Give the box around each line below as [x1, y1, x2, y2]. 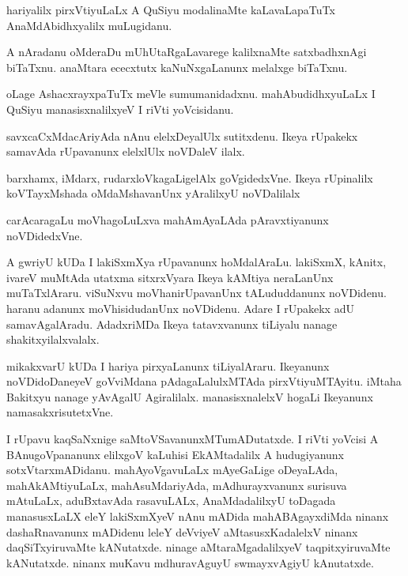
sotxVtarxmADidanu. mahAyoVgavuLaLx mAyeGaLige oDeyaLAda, [6, 461, 338, 478]
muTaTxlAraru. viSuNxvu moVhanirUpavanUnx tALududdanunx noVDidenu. [6, 284, 387, 301]
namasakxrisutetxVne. [6, 404, 114, 420]
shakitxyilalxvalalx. [6, 331, 100, 348]
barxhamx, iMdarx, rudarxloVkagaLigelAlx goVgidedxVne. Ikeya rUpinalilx [6, 169, 373, 186]
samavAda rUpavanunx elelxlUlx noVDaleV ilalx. [6, 143, 245, 160]
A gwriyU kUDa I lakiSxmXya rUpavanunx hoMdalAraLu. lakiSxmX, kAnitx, [6, 254, 387, 270]
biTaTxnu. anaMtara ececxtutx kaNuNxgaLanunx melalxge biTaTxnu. [6, 58, 348, 75]
